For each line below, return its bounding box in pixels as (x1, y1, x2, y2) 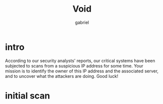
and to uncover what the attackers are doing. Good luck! (5, 73, 119, 79)
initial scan (5, 90, 50, 101)
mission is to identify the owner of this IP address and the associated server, (5, 68, 159, 74)
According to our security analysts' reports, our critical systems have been (5, 57, 155, 64)
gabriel (75, 19, 89, 25)
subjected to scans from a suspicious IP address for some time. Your (5, 63, 143, 69)
